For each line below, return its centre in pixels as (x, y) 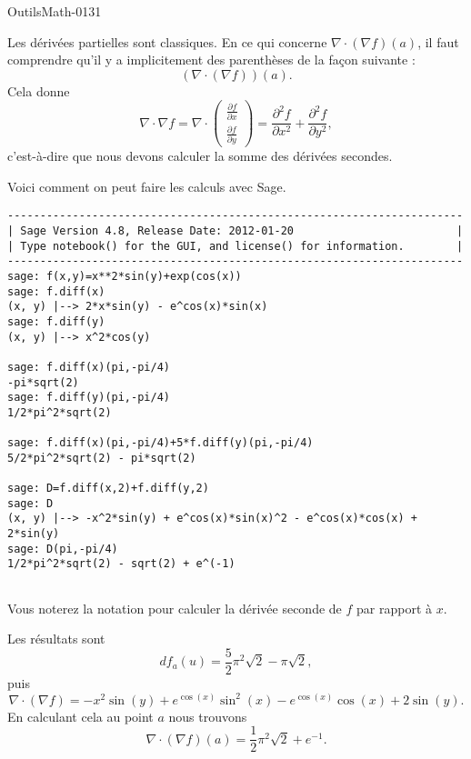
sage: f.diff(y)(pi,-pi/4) (89, 398)
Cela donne (39, 90)
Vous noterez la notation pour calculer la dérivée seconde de (175, 608)
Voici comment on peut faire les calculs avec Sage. (147, 186)
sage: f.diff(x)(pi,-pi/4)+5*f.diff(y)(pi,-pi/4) (160, 443)
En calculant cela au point (80, 716)
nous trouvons (208, 716)
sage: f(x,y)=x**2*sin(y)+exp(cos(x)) (125, 276)
